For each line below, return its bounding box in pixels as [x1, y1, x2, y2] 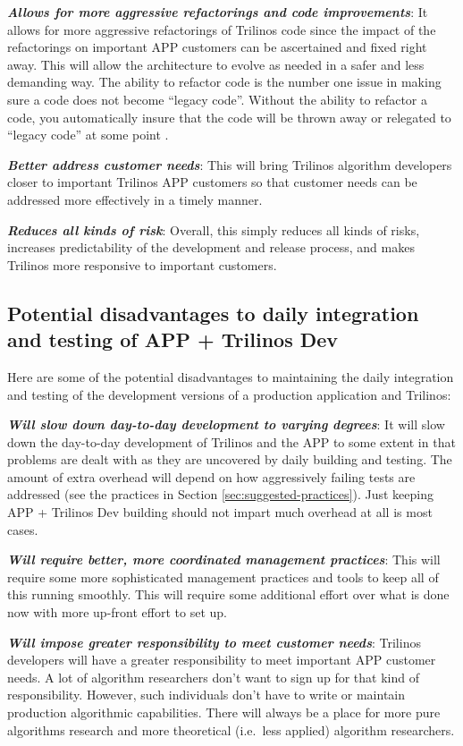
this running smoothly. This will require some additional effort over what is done [7, 585, 450, 604]
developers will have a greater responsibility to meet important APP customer [7, 650, 436, 669]
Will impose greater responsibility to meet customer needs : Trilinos [7, 632, 421, 651]
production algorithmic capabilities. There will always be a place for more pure [7, 703, 441, 721]
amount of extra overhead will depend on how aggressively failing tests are [7, 467, 416, 486]
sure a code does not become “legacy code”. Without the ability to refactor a [7, 89, 428, 108]
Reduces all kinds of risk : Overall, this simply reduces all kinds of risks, [7, 220, 420, 239]
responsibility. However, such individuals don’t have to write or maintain [7, 685, 406, 704]
